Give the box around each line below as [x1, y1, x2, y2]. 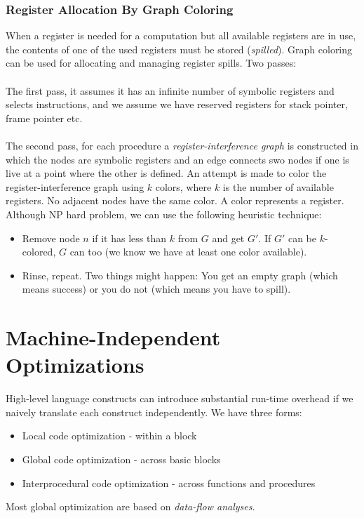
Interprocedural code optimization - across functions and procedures [22, 475, 316, 490]
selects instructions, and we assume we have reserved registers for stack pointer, [6, 97, 348, 112]
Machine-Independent [6, 323, 221, 352]
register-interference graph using [6, 179, 144, 194]
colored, [22, 244, 56, 259]
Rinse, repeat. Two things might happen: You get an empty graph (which [22, 267, 338, 282]
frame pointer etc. [6, 110, 83, 125]
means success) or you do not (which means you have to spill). [22, 281, 291, 296]
